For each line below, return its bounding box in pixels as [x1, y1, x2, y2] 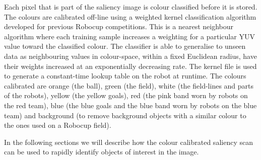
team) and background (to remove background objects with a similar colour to [4, 110, 246, 120]
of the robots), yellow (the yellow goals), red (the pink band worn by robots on [4, 90, 248, 101]
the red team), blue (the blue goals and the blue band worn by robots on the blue [4, 100, 257, 110]
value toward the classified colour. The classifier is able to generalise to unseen [4, 41, 246, 51]
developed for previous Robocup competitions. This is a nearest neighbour [4, 21, 233, 32]
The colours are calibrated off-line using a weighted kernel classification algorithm [4, 11, 256, 22]
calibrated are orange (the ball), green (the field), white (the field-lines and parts [4, 80, 254, 91]
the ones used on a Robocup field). [4, 120, 111, 130]
